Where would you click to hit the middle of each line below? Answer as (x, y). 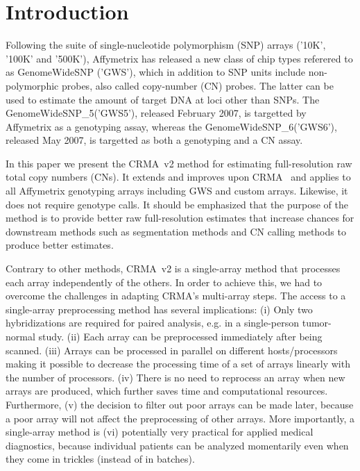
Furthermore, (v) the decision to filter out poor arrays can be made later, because (180, 404)
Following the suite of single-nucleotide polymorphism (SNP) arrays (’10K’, (166, 45)
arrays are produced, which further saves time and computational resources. (167, 391)
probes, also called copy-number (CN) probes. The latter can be (197, 85)
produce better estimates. (60, 245)
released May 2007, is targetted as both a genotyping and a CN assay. (154, 140)
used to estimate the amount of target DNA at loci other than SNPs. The (163, 99)
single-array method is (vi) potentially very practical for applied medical (160, 432)
